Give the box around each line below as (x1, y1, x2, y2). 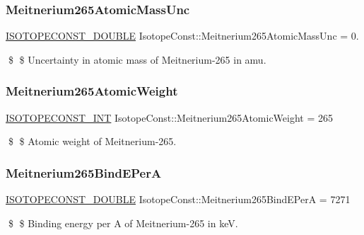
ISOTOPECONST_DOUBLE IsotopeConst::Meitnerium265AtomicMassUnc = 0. (6, 28, 359, 43)
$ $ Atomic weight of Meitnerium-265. (8, 134, 177, 149)
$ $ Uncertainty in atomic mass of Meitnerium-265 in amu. (8, 52, 266, 67)
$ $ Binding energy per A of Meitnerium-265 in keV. (8, 215, 238, 230)
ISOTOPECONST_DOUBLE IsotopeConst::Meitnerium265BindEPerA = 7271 (6, 192, 351, 207)
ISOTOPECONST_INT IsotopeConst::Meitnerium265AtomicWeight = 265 (6, 110, 334, 125)
